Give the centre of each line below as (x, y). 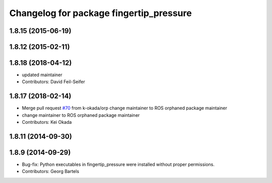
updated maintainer (42, 75)
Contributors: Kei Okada (47, 122)
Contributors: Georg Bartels (51, 171)
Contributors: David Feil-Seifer (53, 82)
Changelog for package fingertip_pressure (100, 13)
